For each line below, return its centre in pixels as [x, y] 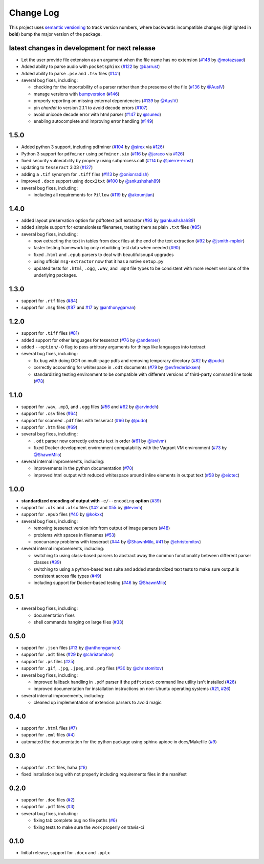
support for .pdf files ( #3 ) [48, 807]
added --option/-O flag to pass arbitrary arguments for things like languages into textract [113, 347]
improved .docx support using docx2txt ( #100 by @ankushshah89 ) [91, 181]
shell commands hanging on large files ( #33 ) [79, 622]
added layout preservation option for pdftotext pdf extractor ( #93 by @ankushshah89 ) [108, 220]
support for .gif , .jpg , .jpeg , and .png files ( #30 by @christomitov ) [92, 668]
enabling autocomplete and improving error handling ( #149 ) [94, 121]
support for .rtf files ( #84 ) [49, 301]
